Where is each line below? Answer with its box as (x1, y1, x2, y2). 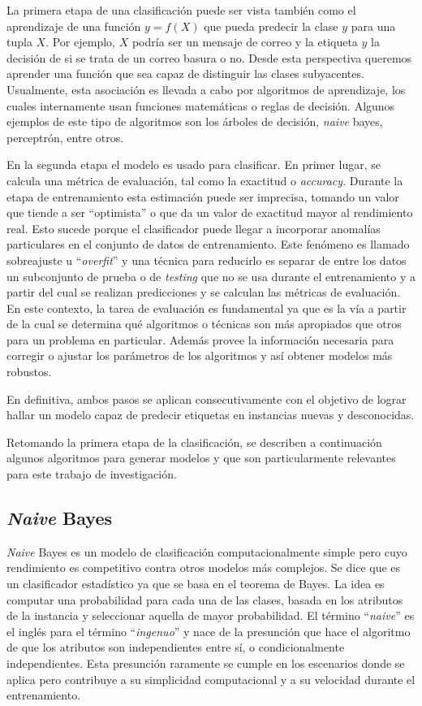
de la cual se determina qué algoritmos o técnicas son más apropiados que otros (6, 315, 402, 332)
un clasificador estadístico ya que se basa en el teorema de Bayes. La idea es (6, 575, 385, 592)
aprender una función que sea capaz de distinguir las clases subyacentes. (6, 65, 364, 82)
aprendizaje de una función (6, 17, 141, 34)
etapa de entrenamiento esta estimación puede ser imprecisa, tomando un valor (6, 188, 399, 205)
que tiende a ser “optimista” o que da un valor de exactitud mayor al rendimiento (6, 204, 413, 221)
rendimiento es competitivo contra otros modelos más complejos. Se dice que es (6, 559, 401, 576)
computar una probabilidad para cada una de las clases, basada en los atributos (6, 591, 403, 608)
